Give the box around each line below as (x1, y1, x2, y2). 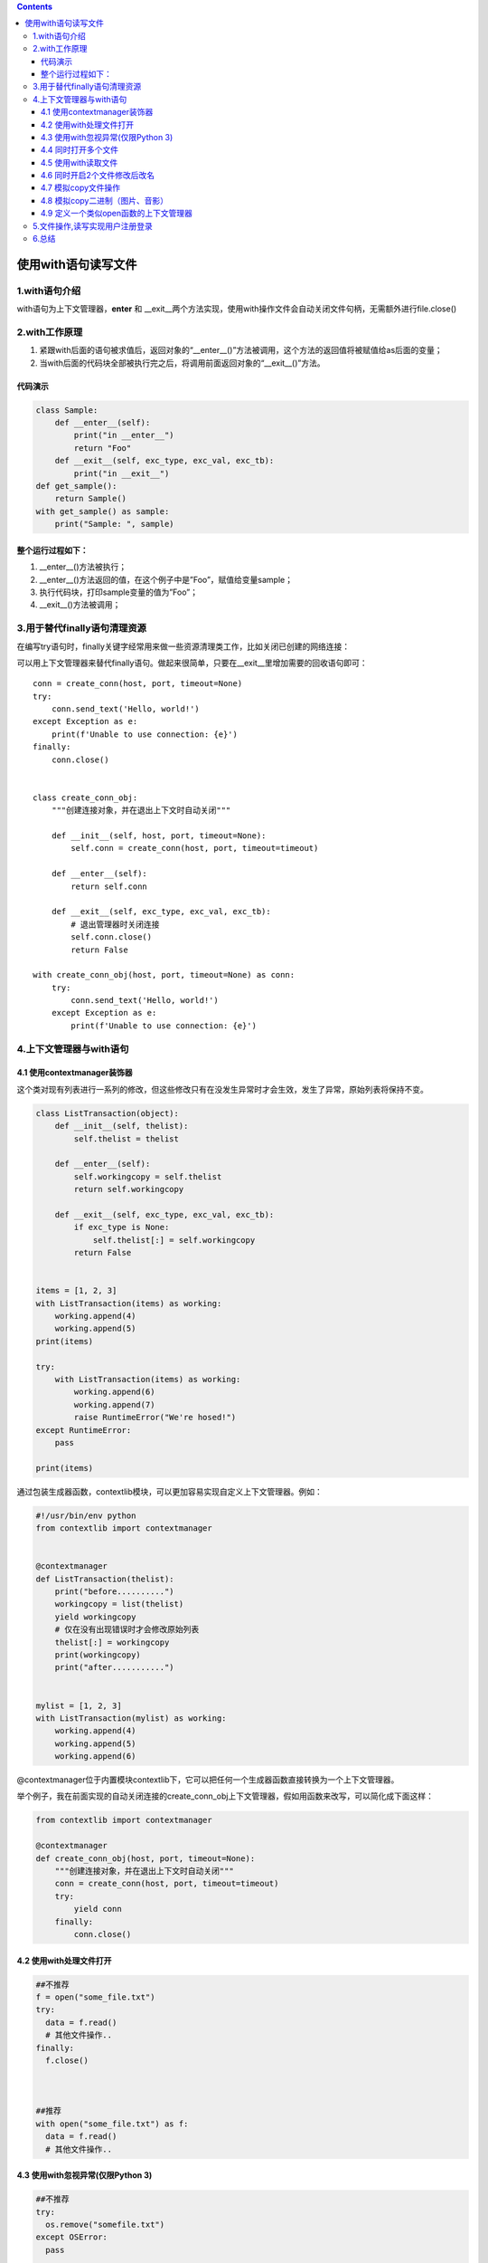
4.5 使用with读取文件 (41, 157, 118, 167)
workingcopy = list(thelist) (54, 1599, 184, 1609)
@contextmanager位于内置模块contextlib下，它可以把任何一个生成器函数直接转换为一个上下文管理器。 (16, 1774, 399, 1785)
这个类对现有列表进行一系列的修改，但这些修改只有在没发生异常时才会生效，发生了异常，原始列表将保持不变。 (16, 1084, 428, 1094)
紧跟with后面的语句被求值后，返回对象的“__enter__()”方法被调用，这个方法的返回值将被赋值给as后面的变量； (39, 345, 443, 356)
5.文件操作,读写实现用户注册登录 (33, 220, 153, 231)
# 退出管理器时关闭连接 (70, 919, 160, 930)
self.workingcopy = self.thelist (73, 1171, 222, 1181)
